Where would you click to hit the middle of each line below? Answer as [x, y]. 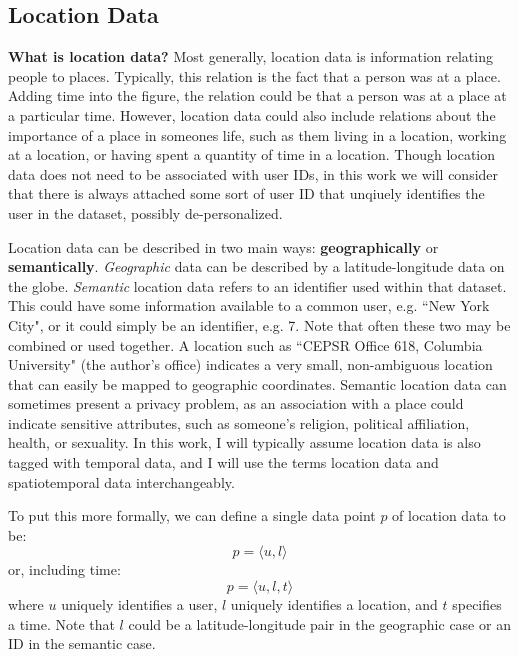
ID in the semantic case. [82, 643]
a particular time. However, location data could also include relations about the [252, 114]
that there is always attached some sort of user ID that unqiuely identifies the [246, 193]
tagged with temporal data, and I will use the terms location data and [223, 462]
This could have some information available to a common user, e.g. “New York [249, 305]
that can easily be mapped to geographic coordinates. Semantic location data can [257, 383]
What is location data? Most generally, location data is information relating [250, 56]
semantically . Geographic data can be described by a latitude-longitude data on [256, 266]
